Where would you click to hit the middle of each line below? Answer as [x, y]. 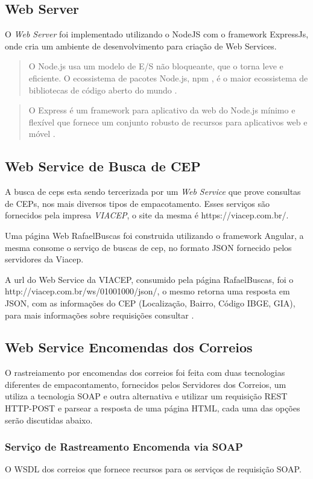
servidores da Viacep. [44, 259]
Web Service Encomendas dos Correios [129, 347]
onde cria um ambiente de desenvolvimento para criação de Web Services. [141, 46]
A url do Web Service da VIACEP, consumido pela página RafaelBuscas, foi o [149, 279]
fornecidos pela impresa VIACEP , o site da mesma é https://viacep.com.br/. [147, 215]
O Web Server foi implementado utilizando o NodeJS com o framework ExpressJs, [157, 34]
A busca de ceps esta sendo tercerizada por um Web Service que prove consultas [153, 192]
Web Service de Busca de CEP [103, 166]
